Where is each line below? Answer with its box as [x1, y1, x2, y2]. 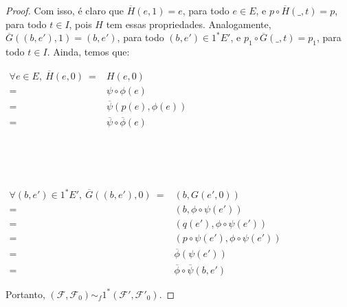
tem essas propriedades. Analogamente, [106, 16, 271, 31]
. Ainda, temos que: [47, 44, 130, 58]
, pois [69, 16, 92, 31]
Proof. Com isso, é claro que [5, 3, 124, 17]
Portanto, [5, 286, 45, 301]
